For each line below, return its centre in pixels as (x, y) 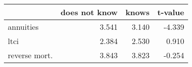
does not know (89, 12)
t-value (171, 12)
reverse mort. (30, 55)
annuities (23, 27)
